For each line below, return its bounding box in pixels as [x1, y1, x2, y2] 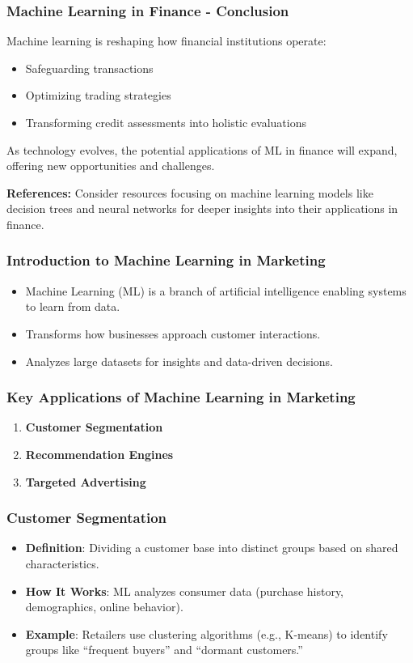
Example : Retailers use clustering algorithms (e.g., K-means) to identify [25, 625, 388, 642]
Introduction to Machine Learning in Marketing [6, 250, 326, 270]
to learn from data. [25, 298, 120, 315]
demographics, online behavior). [25, 598, 183, 615]
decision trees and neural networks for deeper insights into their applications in [6, 200, 398, 217]
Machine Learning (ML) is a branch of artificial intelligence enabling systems [25, 282, 407, 299]
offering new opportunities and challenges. [6, 157, 215, 174]
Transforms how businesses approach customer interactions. [25, 325, 321, 342]
